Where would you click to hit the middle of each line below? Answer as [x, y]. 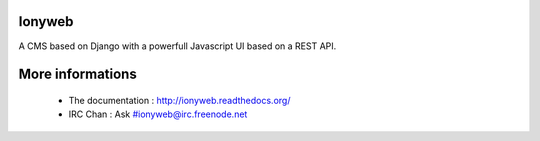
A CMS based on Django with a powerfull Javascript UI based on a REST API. [177, 46]
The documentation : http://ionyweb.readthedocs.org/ [179, 100]
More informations [77, 74]
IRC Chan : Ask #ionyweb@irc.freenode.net [158, 114]
